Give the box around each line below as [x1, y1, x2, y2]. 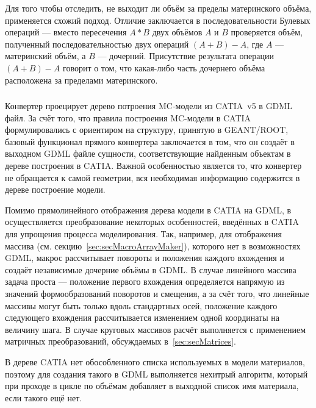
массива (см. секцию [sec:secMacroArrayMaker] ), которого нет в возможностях [5, 239, 301, 252]
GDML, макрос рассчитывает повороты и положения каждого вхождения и [5, 251, 284, 264]
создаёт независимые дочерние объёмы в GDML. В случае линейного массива [5, 263, 296, 276]
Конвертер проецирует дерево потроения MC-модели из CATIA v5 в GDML [5, 99, 292, 112]
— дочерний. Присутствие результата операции [98, 49, 274, 62]
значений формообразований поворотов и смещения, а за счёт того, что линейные [5, 287, 309, 299]
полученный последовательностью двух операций [5, 37, 189, 50]
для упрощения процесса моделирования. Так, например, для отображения [5, 227, 282, 240]
